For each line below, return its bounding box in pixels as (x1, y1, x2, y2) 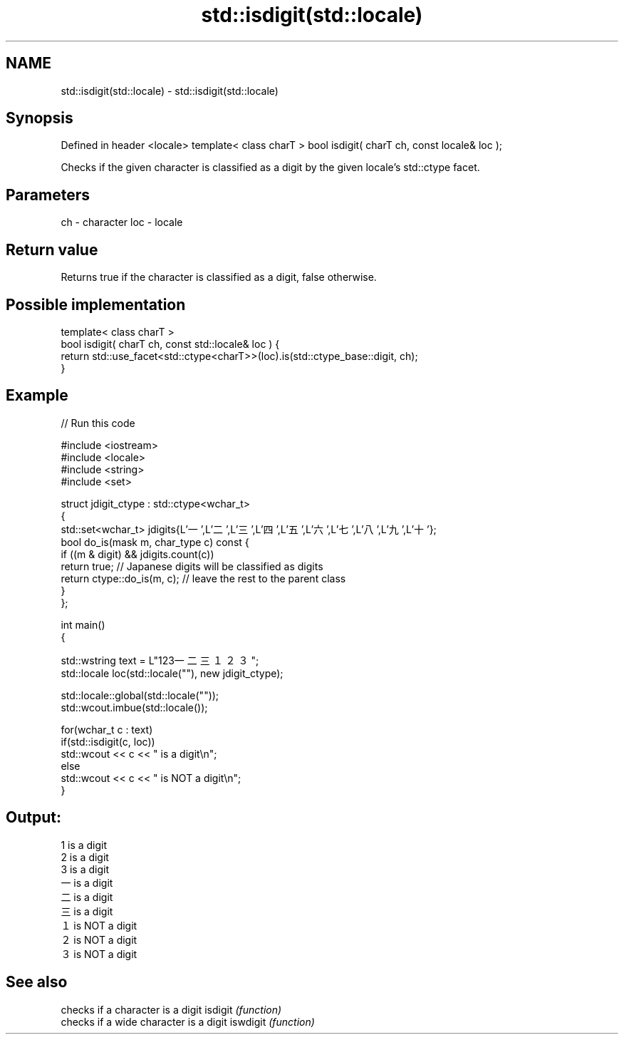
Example (6, 386, 68, 405)
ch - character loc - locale (61, 216, 183, 229)
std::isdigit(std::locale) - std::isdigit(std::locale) (61, 84, 279, 97)
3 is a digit (61, 863, 110, 875)
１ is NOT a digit (61, 919, 137, 932)
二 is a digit (61, 890, 113, 903)
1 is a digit (61, 838, 108, 851)
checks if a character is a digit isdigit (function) (61, 1003, 282, 1016)
